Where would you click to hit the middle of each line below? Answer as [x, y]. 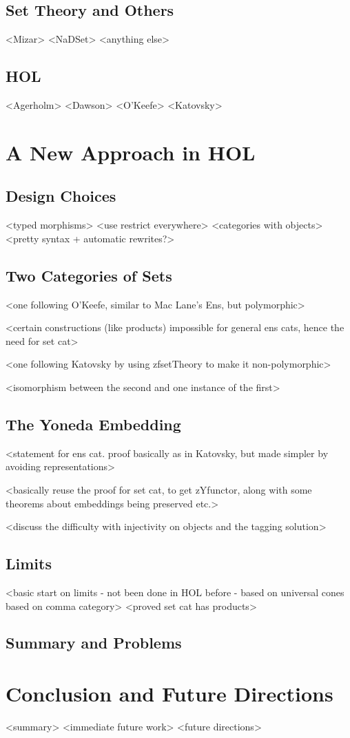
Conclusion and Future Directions [169, 694]
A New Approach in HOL [131, 152]
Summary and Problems [94, 643]
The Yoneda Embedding [93, 424]
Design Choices [61, 196]
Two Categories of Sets [89, 275]
